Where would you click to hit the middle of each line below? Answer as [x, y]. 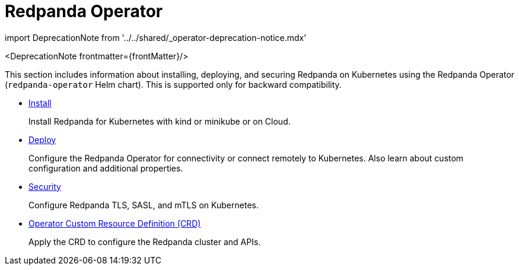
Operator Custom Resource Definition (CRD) [115, 223]
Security [45, 186]
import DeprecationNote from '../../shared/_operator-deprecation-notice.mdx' [156, 37]
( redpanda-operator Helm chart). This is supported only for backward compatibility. [173, 84]
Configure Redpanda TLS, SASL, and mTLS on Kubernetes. [144, 205]
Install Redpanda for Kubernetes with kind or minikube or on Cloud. [160, 121]
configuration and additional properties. [106, 168]
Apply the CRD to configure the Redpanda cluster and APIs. [145, 242]
